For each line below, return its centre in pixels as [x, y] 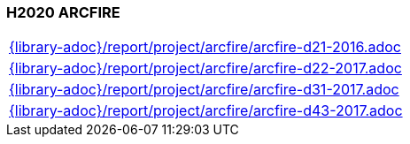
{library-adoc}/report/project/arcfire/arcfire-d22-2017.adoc [205, 68]
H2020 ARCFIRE [63, 12]
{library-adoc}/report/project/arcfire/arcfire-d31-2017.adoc [204, 90]
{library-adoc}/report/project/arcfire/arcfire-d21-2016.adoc [205, 47]
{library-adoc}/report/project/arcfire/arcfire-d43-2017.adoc [206, 111]
